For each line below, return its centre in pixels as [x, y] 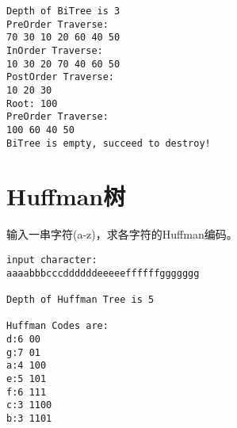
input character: [52, 260]
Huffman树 [66, 196]
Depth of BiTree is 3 [63, 11]
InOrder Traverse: [55, 50]
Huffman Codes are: [57, 326]
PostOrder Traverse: [61, 77]
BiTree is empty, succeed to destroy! [109, 143]
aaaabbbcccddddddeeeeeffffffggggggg [103, 273]
